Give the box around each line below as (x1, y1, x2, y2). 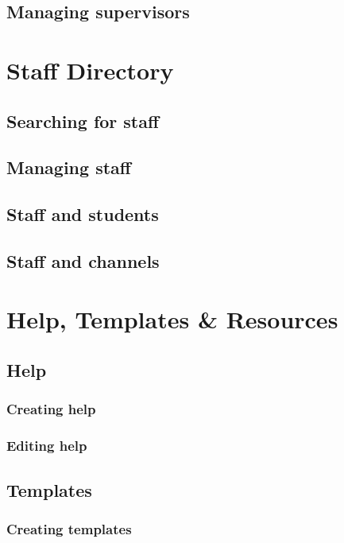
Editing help (6, 436, 87, 456)
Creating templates (6, 518, 132, 538)
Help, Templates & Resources (6, 303, 338, 335)
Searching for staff (6, 108, 160, 133)
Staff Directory (6, 53, 174, 86)
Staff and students (6, 202, 159, 227)
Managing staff (6, 155, 131, 180)
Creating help (6, 399, 96, 419)
